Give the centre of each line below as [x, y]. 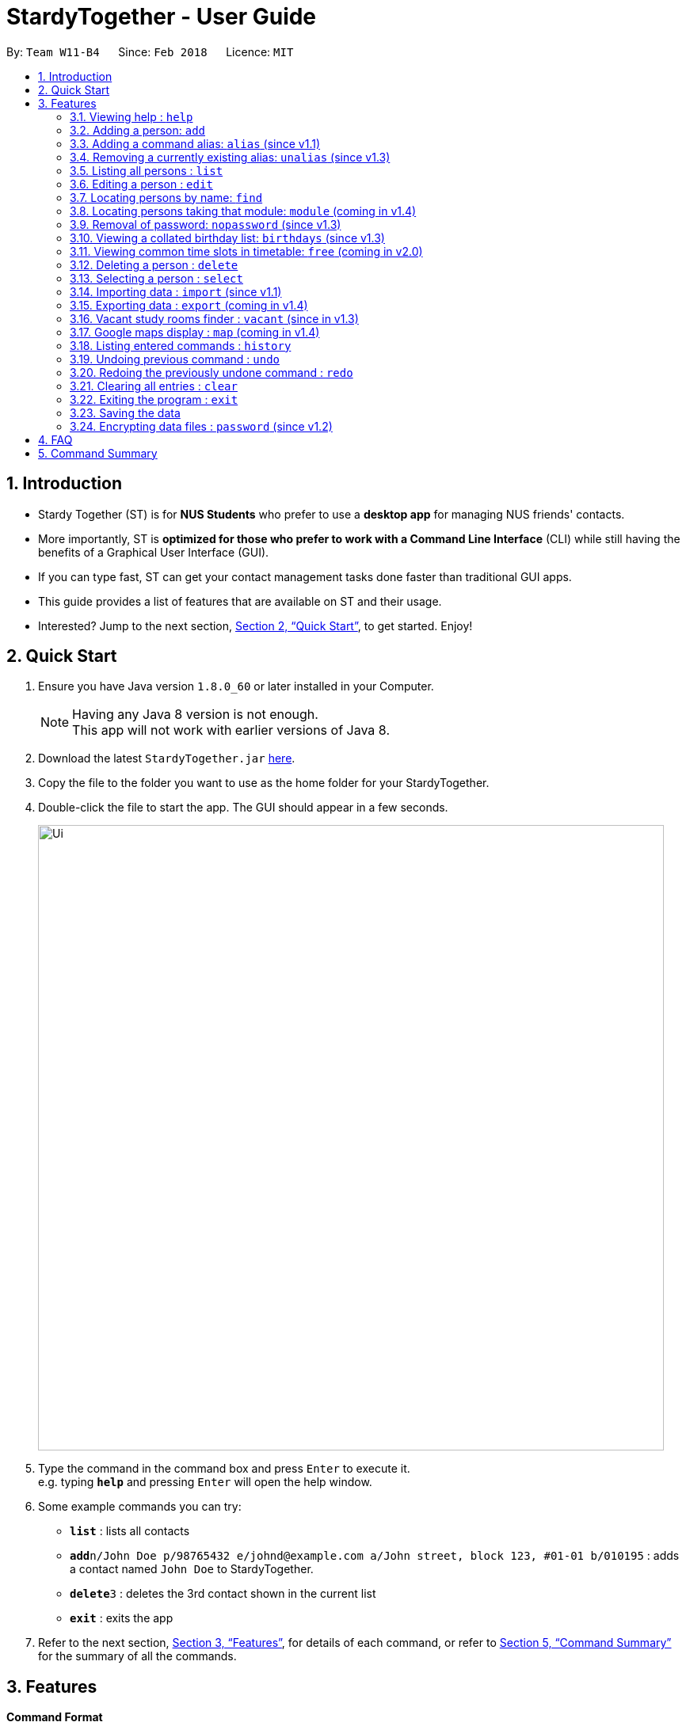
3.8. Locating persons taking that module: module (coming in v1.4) [243, 211]
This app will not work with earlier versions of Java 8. [231, 730]
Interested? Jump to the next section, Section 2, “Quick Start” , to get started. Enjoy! [255, 625]
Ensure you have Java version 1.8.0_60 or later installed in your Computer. [236, 686]
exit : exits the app [122, 1618]
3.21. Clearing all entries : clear [154, 386]
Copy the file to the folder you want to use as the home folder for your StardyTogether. [264, 783]
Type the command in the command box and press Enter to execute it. [224, 1469]
